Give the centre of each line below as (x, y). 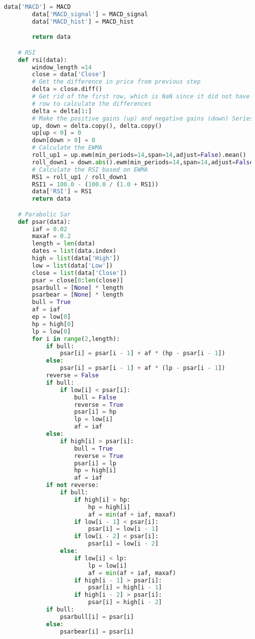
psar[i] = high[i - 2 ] (125, 602)
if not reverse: (72, 485)
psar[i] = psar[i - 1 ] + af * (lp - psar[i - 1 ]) (143, 368)
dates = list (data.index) (74, 251)
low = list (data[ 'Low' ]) (72, 265)
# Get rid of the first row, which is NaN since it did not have (141, 97)
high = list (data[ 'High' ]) (76, 259)
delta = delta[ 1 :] (62, 111)
